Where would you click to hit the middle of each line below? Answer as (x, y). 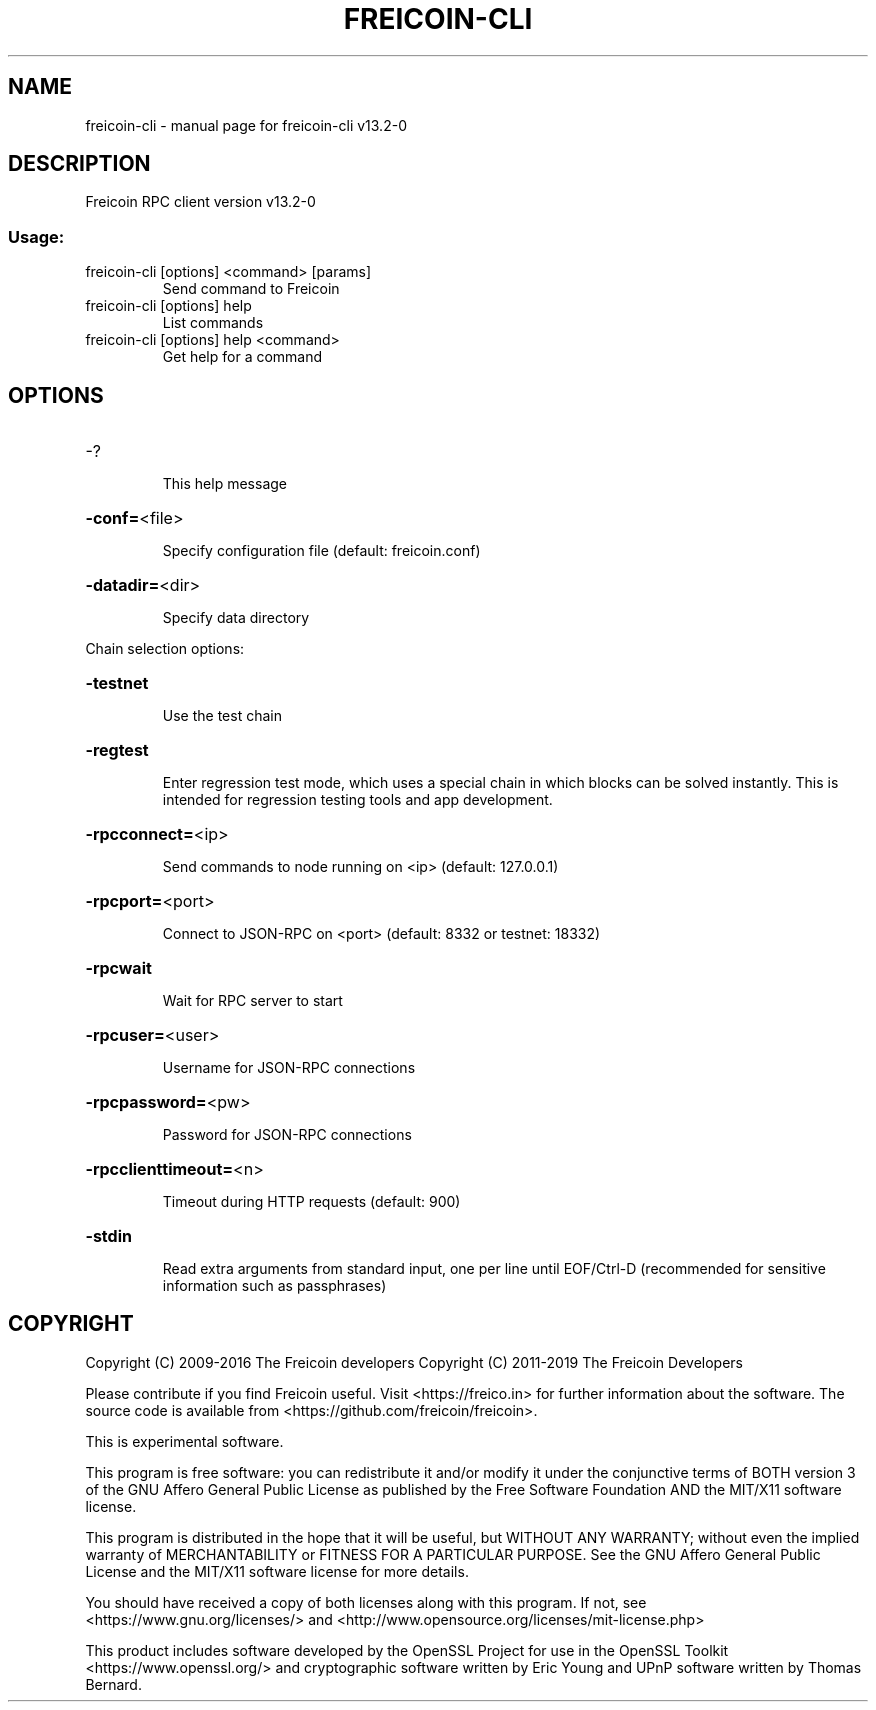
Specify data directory (236, 618)
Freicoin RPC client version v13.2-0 (200, 202)
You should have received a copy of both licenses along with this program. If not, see (366, 1602)
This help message (224, 484)
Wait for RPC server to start (252, 1001)
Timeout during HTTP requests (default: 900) (311, 1202)
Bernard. (113, 1684)
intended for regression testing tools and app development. (357, 800)
